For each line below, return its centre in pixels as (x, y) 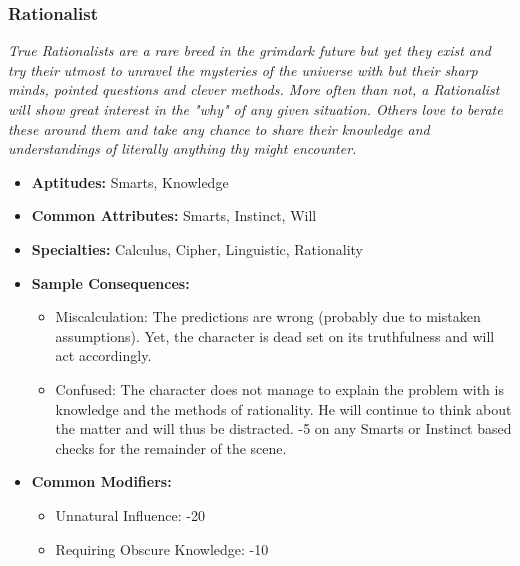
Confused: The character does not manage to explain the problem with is (279, 388)
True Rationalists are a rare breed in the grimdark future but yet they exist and (249, 50)
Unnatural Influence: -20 (130, 514)
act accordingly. (103, 355)
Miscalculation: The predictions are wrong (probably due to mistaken (268, 316)
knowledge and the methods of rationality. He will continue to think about (283, 408)
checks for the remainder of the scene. (171, 447)
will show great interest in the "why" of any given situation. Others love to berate (255, 109)
